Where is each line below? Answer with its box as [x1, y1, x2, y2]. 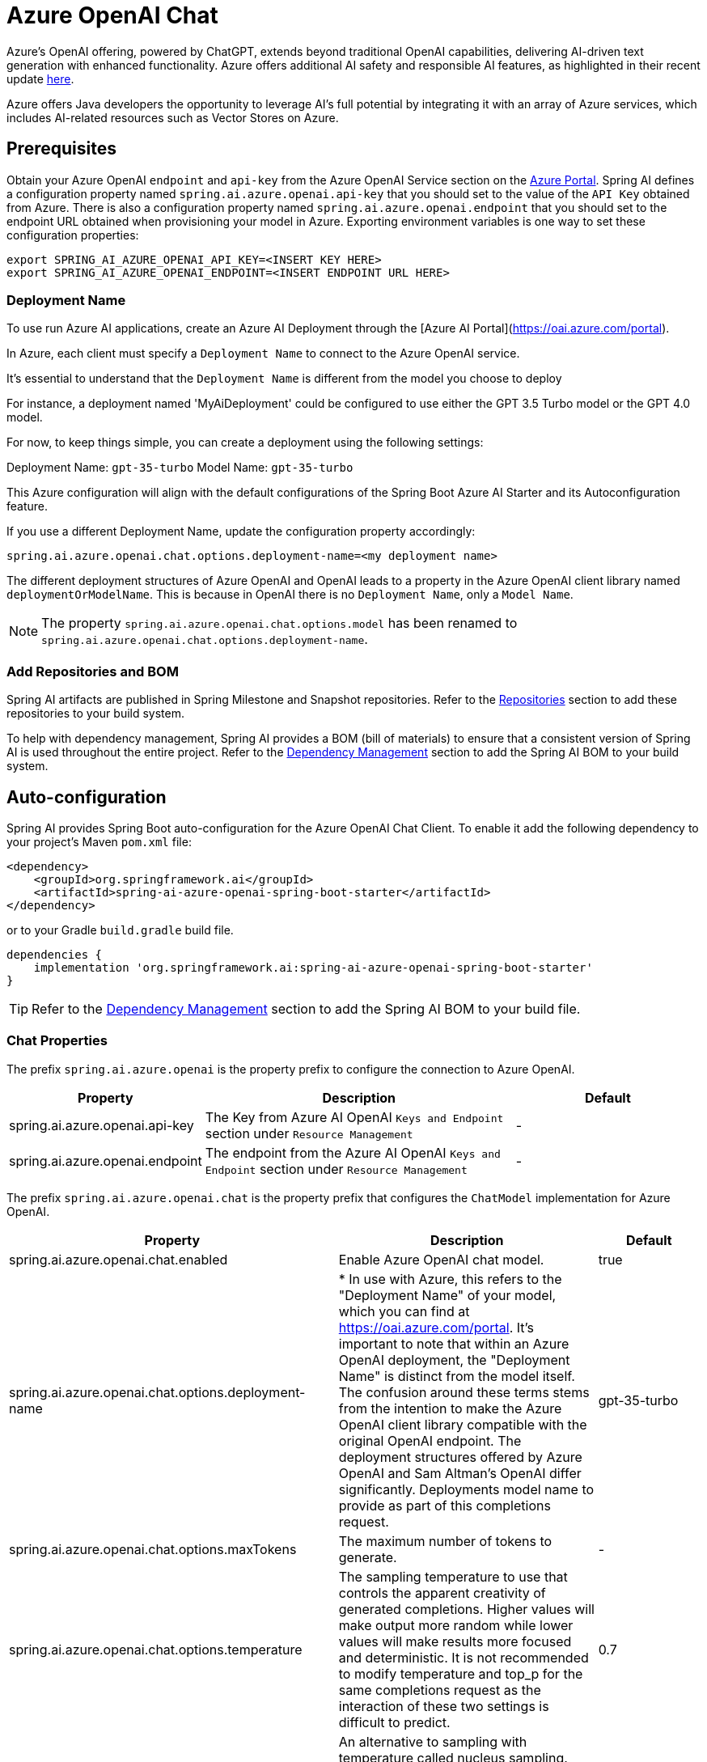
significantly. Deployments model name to [338, 1480, 595, 1497]
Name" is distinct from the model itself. [338, 1367, 575, 1384]
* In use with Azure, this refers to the [338, 1270, 562, 1287]
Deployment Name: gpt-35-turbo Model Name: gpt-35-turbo [6, 460, 353, 475]
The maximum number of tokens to [338, 1532, 552, 1549]
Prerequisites [6, 138, 116, 159]
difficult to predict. [338, 1713, 451, 1730]
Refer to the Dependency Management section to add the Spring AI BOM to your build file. [32, 1000, 581, 1017]
